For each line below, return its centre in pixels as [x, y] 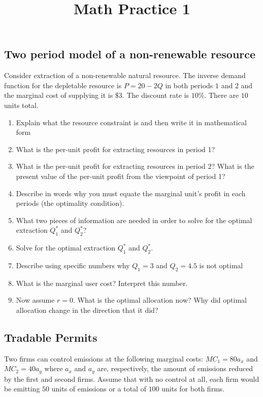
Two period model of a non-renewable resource [130, 54]
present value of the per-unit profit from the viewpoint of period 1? [121, 176]
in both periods [189, 85]
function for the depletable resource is [63, 85]
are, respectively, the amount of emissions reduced [175, 368]
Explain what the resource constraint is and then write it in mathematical [131, 122]
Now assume [35, 300]
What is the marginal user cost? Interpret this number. [102, 283]
